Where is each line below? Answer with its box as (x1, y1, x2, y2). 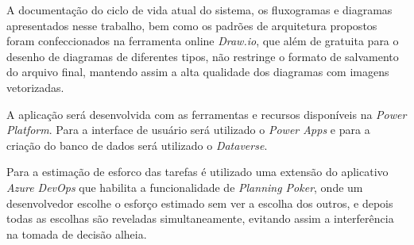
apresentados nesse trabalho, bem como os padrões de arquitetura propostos (6, 17, 377, 33)
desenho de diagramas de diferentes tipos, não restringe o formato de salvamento (6, 48, 399, 64)
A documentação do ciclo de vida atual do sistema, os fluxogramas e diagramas (6, 2, 393, 17)
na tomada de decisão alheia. (6, 225, 147, 242)
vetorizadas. (6, 78, 64, 95)
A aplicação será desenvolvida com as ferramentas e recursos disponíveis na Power (6, 105, 407, 122)
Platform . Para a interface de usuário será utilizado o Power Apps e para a (6, 121, 370, 138)
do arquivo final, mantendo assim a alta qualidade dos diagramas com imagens (6, 63, 389, 80)
